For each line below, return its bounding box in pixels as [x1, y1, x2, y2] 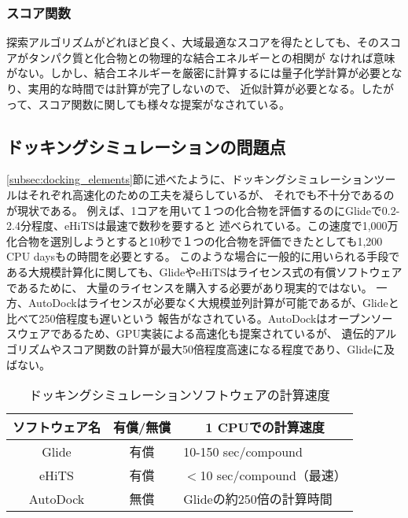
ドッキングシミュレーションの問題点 [6, 134, 286, 158]
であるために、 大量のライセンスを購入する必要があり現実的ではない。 [6, 279, 373, 295]
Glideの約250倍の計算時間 [183, 490, 333, 509]
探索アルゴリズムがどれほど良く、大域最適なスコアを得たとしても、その [6, 34, 380, 50]
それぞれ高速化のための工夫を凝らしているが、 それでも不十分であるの [28, 186, 395, 202]
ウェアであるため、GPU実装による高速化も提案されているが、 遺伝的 [17, 325, 375, 342]
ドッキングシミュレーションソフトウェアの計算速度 [28, 386, 330, 405]
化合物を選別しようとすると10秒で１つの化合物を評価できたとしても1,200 [6, 232, 383, 249]
